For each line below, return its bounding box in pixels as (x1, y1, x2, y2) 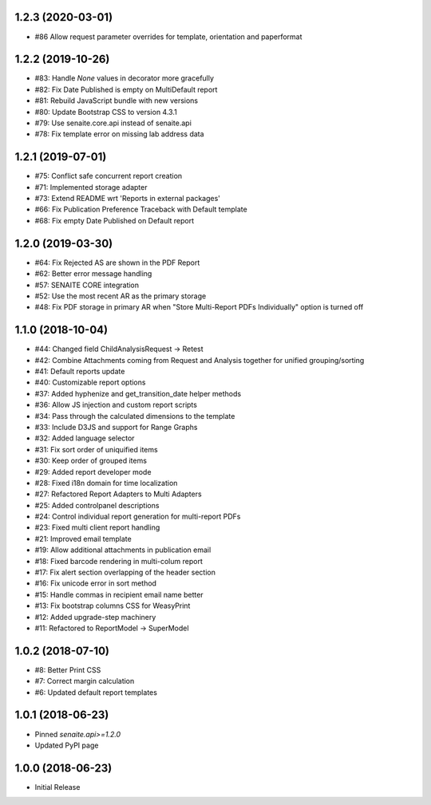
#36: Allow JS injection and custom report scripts (34, 400, 197, 410)
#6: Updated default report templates (34, 687, 157, 697)
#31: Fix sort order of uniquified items (34, 444, 159, 454)
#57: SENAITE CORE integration (34, 280, 140, 290)
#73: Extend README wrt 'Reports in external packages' (34, 194, 221, 203)
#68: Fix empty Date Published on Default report (34, 215, 195, 225)
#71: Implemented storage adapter (34, 182, 148, 191)
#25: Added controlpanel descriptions (34, 500, 160, 510)
